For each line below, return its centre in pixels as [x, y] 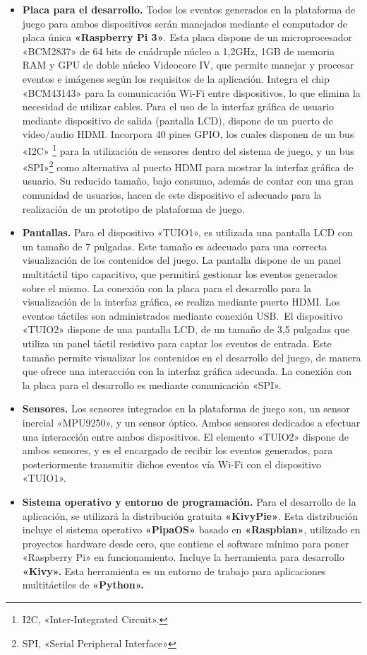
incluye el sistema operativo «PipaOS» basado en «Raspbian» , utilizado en [191, 529]
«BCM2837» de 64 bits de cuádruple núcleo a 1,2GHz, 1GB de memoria [178, 51]
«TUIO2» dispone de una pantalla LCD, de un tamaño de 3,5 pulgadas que [186, 329]
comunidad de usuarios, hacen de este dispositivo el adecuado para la [172, 195]
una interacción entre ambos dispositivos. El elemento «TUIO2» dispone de [186, 436]
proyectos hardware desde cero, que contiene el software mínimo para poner [186, 543]
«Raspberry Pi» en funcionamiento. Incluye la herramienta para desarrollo [183, 557]
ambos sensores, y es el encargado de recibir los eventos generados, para [178, 450]
